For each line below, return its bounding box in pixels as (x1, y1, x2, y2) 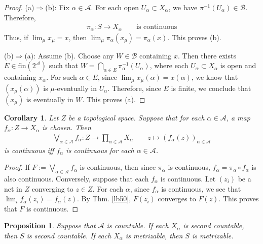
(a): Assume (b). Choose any (24, 50, 114, 60)
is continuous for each (66, 144, 134, 155)
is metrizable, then (125, 230, 183, 240)
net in (4, 183, 22, 194)
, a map (226, 112, 250, 123)
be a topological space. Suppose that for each (68, 112, 205, 123)
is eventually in (26, 94, 73, 104)
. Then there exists (178, 50, 236, 60)
